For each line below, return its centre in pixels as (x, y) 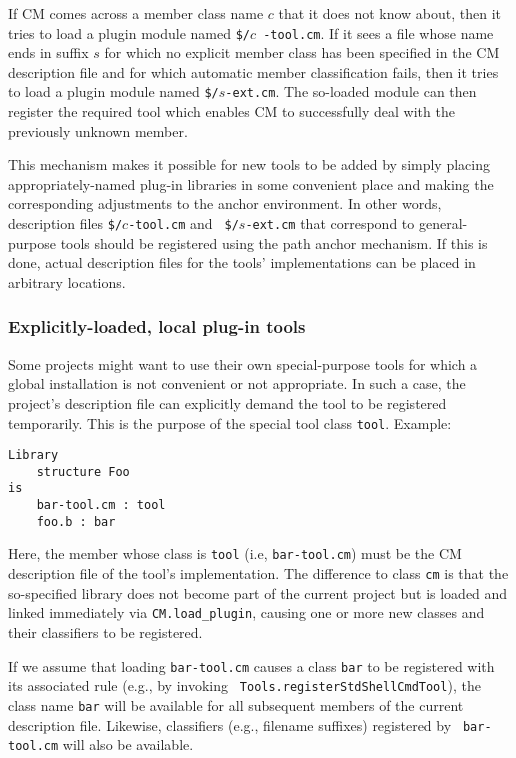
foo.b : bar (76, 521)
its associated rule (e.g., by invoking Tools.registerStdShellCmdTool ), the (244, 685)
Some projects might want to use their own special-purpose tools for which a (243, 363)
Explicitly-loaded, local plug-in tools (157, 326)
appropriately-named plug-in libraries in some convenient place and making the (251, 183)
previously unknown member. (98, 130)
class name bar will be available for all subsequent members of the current (236, 704)
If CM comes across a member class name (136, 13)
